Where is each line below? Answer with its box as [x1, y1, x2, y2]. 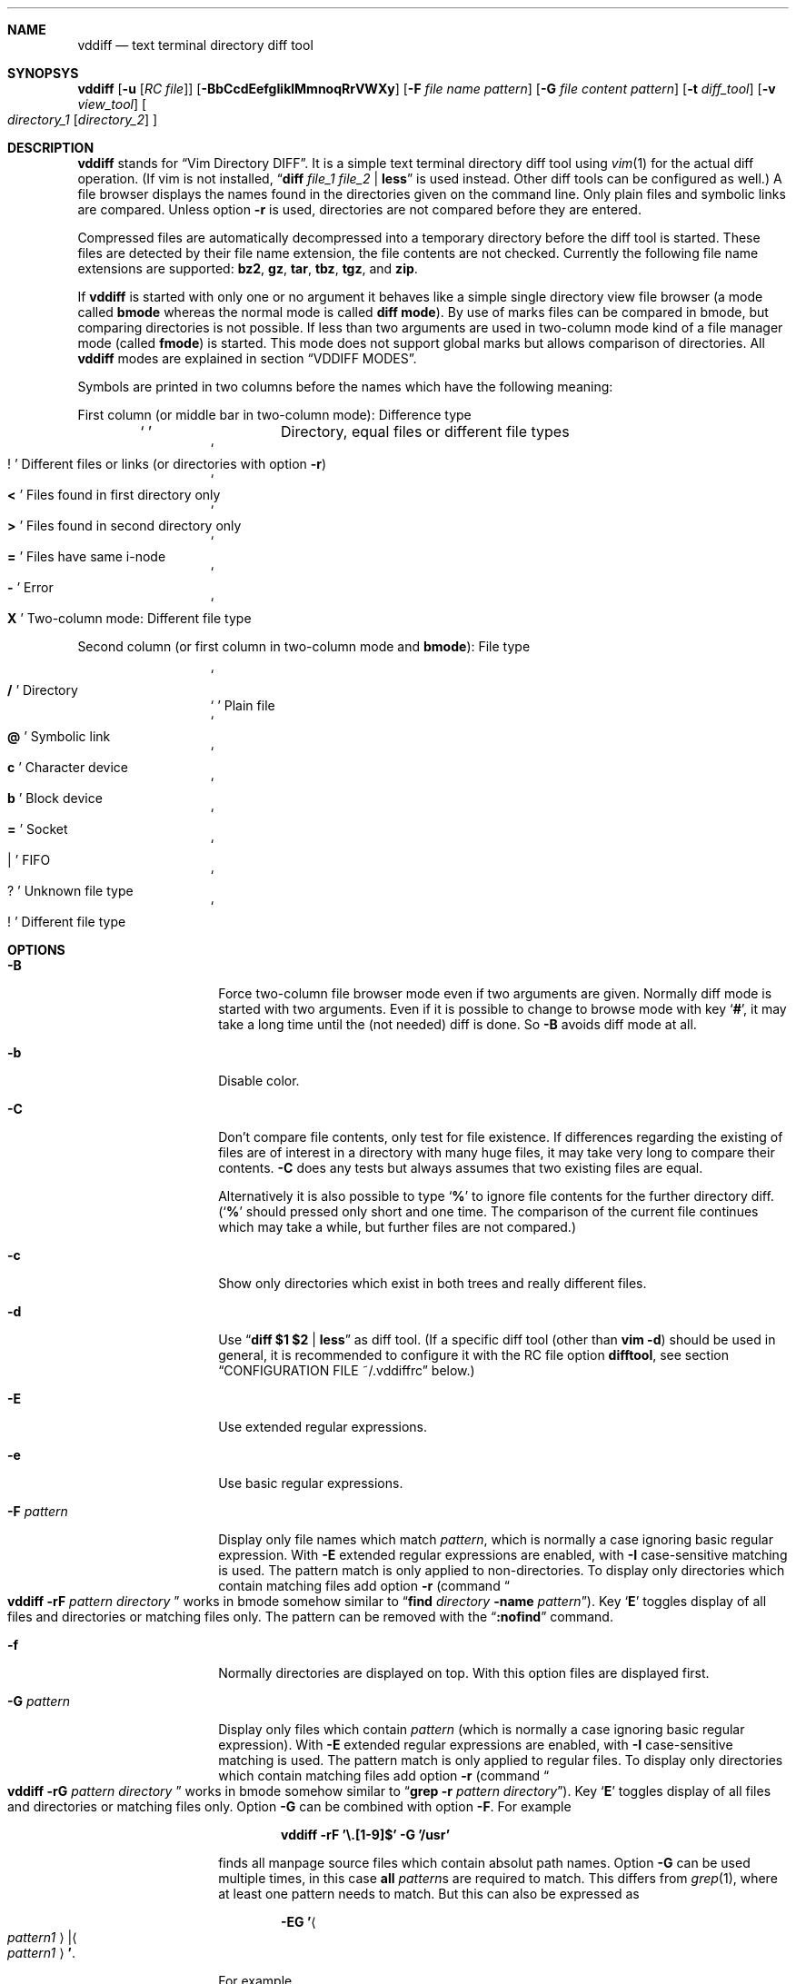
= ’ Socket [7, 821, 68, 837]
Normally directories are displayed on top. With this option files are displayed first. [218, 1665, 710, 1681]
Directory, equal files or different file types [280, 422, 570, 441]
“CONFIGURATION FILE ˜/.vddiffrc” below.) [218, 1363, 475, 1378]
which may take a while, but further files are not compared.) [218, 1219, 576, 1235]
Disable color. [218, 1073, 300, 1088]
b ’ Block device [7, 790, 103, 806]
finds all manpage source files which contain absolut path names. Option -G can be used [218, 1855, 751, 1870]
